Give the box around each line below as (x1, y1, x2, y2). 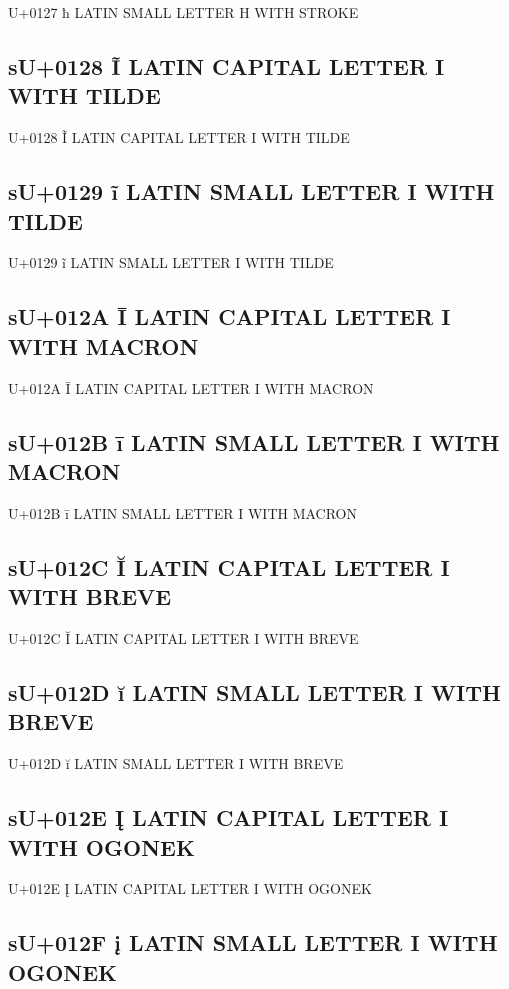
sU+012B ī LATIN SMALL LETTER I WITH (8, 426, 500, 457)
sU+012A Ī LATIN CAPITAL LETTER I (8, 301, 451, 332)
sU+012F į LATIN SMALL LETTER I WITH (8, 927, 498, 958)
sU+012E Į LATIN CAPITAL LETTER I (8, 802, 449, 833)
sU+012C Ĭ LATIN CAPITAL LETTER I (8, 551, 450, 582)
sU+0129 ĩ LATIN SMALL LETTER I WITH (8, 176, 495, 207)
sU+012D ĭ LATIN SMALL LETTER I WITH (8, 676, 501, 707)
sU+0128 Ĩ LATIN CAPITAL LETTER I (8, 50, 445, 81)
